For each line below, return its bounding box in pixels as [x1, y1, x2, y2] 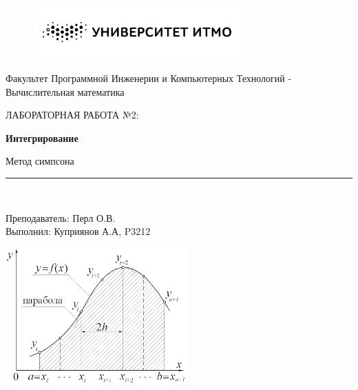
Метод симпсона [6, 154, 74, 168]
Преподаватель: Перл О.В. [6, 210, 116, 225]
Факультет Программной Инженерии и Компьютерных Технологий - [6, 70, 292, 85]
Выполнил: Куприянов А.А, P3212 [6, 224, 151, 238]
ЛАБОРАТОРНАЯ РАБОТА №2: [6, 107, 139, 122]
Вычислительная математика [6, 84, 125, 99]
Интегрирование [6, 130, 78, 145]
